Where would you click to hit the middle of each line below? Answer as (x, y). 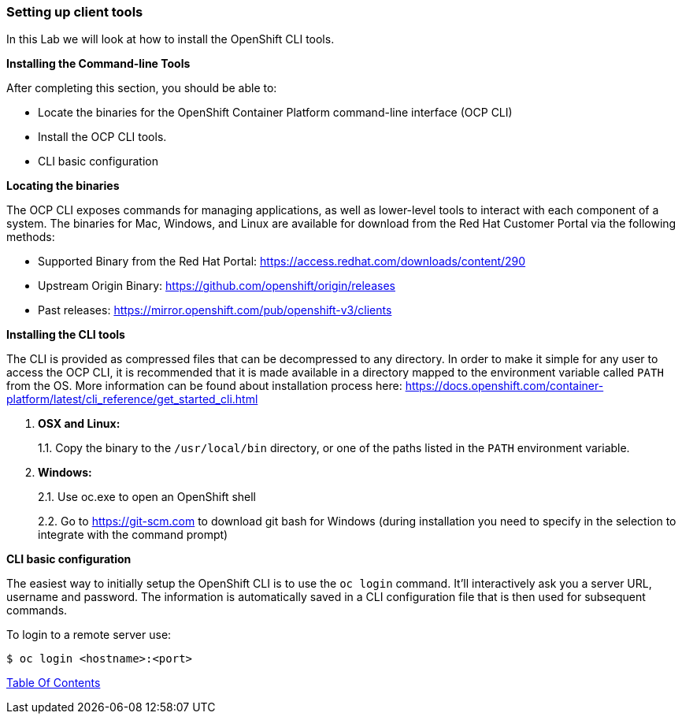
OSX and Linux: (79, 424)
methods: (31, 237)
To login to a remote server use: (89, 635)
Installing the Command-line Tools (98, 64)
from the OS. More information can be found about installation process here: (204, 386)
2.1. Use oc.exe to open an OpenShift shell (147, 497)
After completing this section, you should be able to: (142, 88)
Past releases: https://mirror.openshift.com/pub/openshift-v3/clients (215, 310)
